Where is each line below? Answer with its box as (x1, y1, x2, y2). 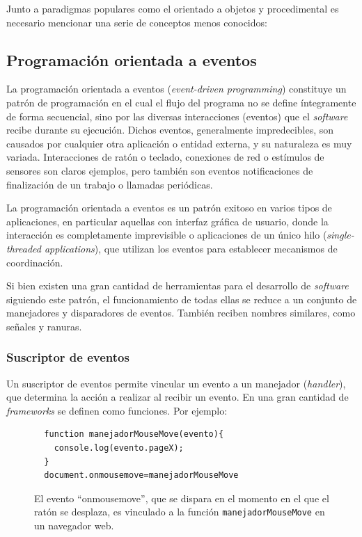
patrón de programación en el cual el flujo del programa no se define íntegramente (6, 95, 356, 109)
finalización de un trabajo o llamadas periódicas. (6, 177, 213, 191)
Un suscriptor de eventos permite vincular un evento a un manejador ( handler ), (6, 376, 346, 390)
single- (326, 227, 354, 242)
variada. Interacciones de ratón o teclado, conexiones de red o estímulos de (6, 150, 324, 164)
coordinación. (6, 255, 63, 269)
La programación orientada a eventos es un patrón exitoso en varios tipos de (6, 200, 332, 215)
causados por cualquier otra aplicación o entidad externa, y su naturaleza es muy (6, 136, 352, 150)
